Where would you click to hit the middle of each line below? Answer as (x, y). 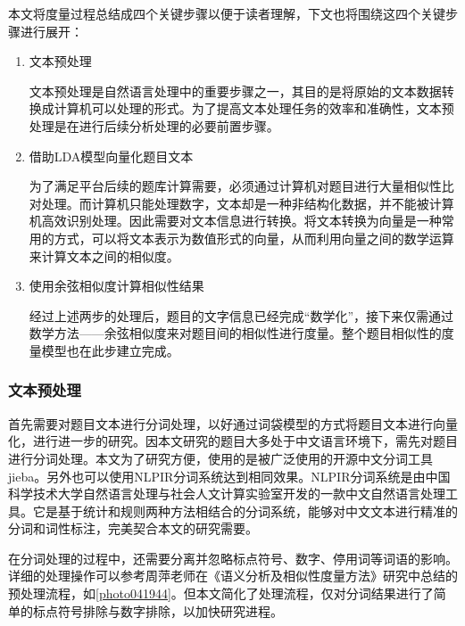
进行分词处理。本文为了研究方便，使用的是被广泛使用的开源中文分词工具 (220, 458)
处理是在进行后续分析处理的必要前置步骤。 (154, 125)
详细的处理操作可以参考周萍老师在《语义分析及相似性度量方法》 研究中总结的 (233, 576)
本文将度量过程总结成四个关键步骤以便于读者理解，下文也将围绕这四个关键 (227, 13)
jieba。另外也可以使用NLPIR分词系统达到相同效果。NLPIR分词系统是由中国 (229, 476)
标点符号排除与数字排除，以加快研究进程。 (158, 610)
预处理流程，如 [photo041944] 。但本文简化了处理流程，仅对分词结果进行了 (221, 593)
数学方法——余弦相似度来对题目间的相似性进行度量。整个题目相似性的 (235, 333)
